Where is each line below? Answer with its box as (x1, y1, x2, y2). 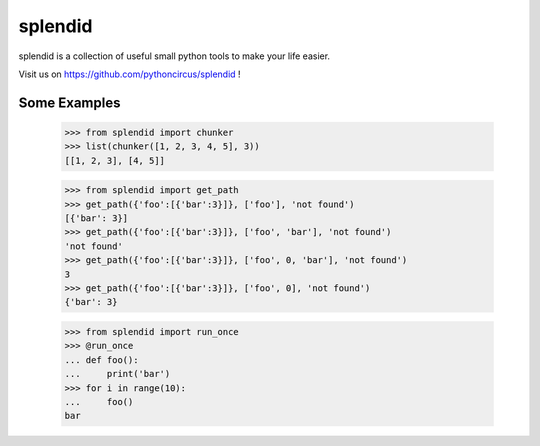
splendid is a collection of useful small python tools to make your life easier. (18, 50, 330, 62)
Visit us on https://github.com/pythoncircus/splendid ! (18, 68, 241, 80)
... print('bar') (64, 368, 171, 380)
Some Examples (18, 94, 121, 111)
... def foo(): (64, 354, 139, 365)
